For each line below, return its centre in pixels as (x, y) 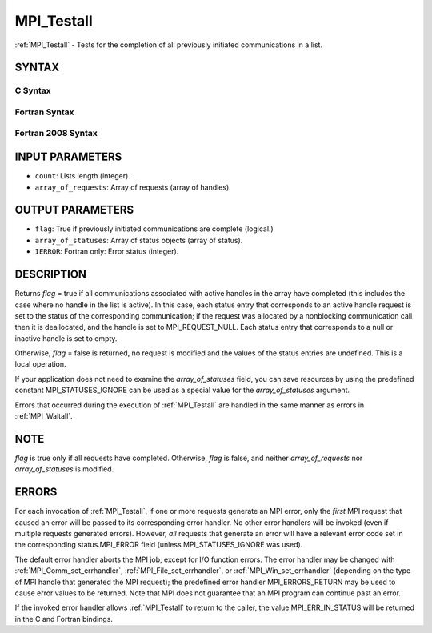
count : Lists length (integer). (83, 176)
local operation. (41, 364)
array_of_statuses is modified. (64, 469)
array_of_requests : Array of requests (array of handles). (133, 187)
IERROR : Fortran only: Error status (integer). (107, 251)
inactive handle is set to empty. (66, 338)
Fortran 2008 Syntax (56, 134)
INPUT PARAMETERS (68, 157)
